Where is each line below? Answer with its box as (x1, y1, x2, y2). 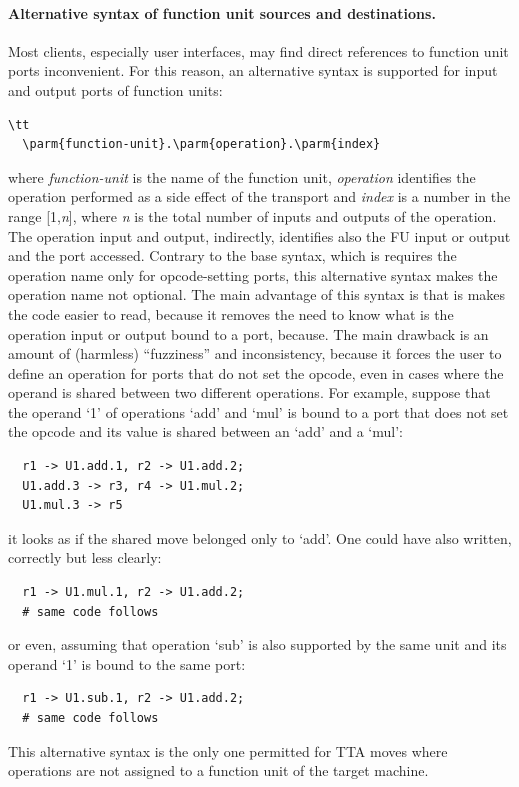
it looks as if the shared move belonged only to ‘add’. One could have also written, (8, 527, 512, 548)
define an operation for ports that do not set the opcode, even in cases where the (8, 362, 504, 383)
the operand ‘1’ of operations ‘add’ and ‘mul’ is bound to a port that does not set (8, 401, 509, 422)
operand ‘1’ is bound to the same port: (8, 653, 246, 674)
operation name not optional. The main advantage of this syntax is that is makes (8, 284, 506, 305)
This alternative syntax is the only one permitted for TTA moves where (8, 740, 448, 761)
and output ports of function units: (8, 79, 223, 100)
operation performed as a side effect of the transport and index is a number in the (8, 186, 511, 207)
